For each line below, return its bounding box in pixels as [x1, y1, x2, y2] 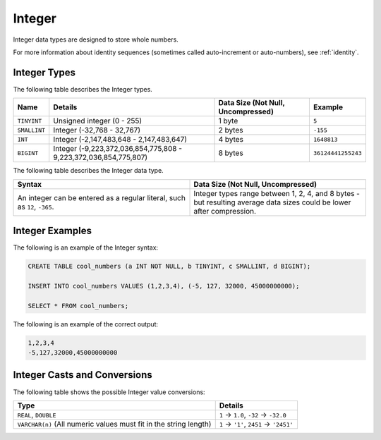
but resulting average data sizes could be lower [193, 197, 351, 207]
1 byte [218, 116, 238, 126]
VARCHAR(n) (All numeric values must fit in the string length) [17, 419, 212, 429]
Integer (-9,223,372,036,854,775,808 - [53, 144, 183, 154]
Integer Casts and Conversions [13, 369, 153, 381]
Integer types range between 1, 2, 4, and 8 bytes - [193, 188, 360, 198]
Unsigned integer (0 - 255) [53, 116, 143, 126]
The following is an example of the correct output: [13, 319, 159, 328]
